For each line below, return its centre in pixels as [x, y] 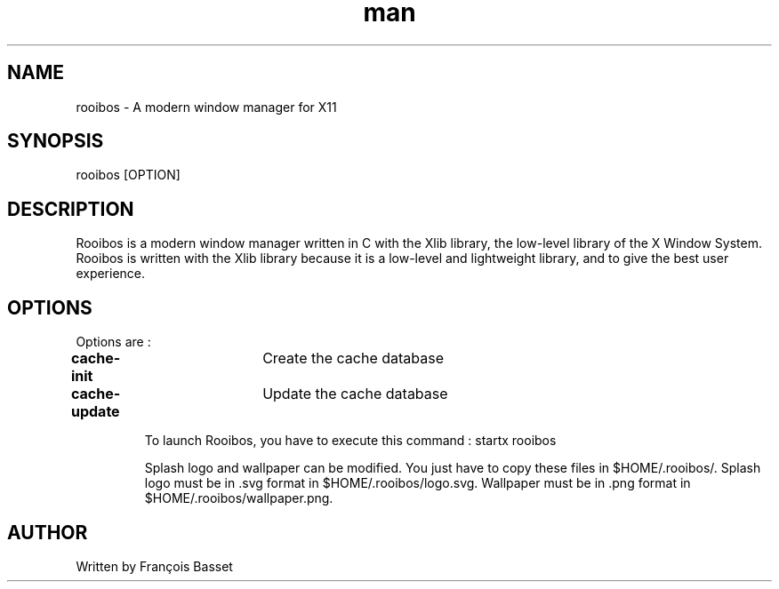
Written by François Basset [154, 566]
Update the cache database [355, 394]
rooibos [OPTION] [128, 175]
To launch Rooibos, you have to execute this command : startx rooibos [350, 441]
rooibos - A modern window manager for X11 [206, 107]
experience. [111, 274]
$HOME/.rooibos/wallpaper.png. [239, 498]
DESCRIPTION [71, 209]
